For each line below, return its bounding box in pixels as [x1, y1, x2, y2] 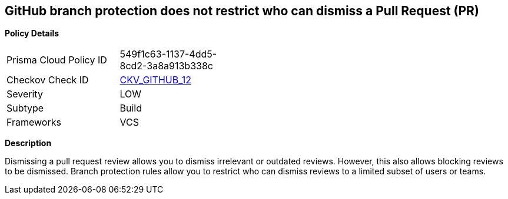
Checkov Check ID [6, 74, 89, 86]
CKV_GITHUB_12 [119, 74, 192, 86]
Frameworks [6, 116, 61, 129]
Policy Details [5, 28, 59, 39]
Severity [6, 88, 43, 100]
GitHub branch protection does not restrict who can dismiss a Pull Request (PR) [5, 4, 479, 18]
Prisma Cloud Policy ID [6, 54, 107, 66]
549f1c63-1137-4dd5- [119, 48, 217, 60]
